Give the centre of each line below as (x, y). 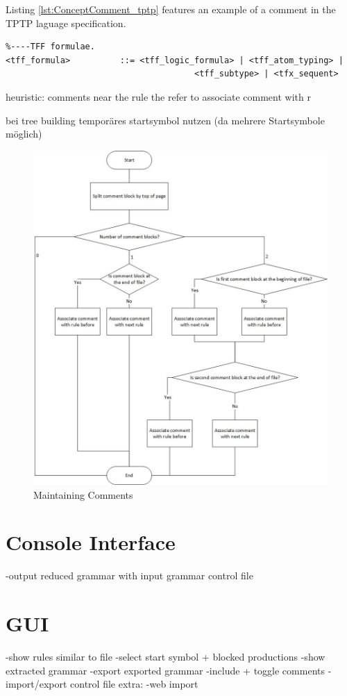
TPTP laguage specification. (66, 23)
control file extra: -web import (134, 684)
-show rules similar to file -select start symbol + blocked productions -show (166, 657)
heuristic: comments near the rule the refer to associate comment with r (158, 96)
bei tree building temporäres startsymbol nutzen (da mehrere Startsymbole (165, 120)
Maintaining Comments (83, 494)
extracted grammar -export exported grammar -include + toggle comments (165, 670)
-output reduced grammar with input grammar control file (129, 575)
